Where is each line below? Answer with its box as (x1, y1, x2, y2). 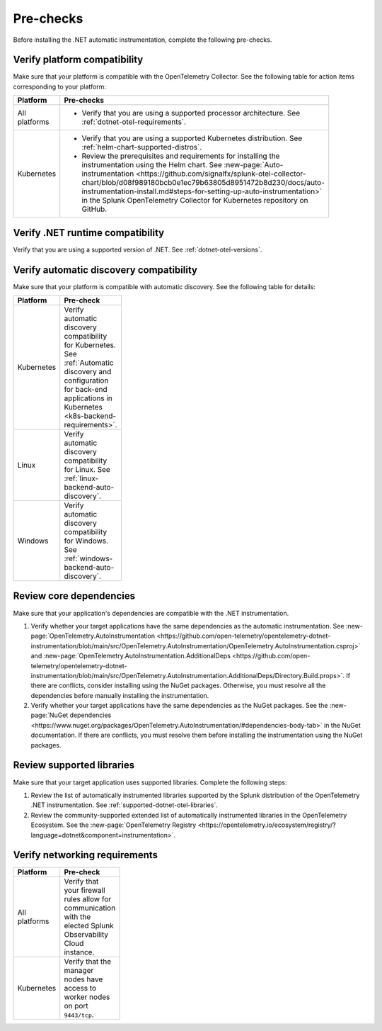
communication (64, 903, 116, 913)
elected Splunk (64, 921, 114, 931)
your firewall (64, 886, 105, 896)
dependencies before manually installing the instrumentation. (30, 691, 209, 699)
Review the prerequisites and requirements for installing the (81, 151, 280, 161)
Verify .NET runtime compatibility (13, 227, 165, 239)
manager (64, 966, 94, 976)
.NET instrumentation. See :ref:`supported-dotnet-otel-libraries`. (30, 801, 219, 809)
